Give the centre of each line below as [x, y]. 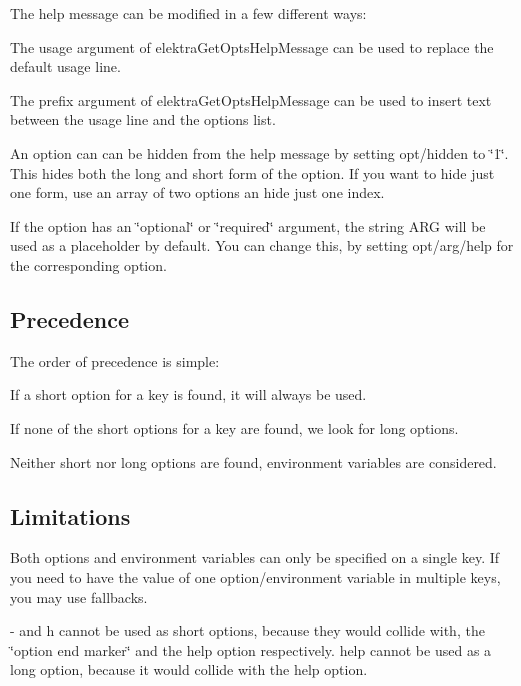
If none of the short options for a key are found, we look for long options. [234, 427]
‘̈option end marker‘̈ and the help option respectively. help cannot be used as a [251, 649]
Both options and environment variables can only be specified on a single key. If [255, 557]
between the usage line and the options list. [143, 119]
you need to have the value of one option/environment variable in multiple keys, [255, 576]
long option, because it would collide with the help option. [189, 669]
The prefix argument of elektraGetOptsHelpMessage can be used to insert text [251, 99]
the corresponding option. [88, 264]
